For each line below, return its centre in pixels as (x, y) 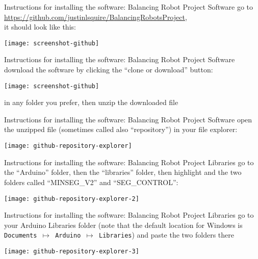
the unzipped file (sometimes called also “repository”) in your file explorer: (121, 129)
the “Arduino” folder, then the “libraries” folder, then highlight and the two (123, 172)
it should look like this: (40, 27)
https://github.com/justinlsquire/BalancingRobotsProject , (96, 17)
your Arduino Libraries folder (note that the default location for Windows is (123, 225)
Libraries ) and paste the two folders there (166, 235)
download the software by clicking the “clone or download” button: (109, 70)
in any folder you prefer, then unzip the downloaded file (91, 102)
